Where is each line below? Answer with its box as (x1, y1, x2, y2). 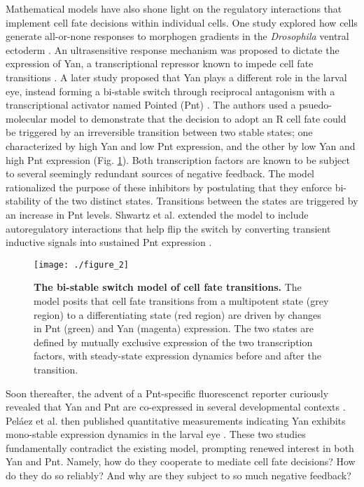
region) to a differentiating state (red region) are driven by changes (34, 307, 321, 322)
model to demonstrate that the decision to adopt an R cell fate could (50, 111, 346, 125)
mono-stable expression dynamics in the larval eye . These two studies (6, 427, 306, 441)
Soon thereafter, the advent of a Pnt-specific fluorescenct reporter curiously (6, 385, 329, 400)
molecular (6, 111, 48, 125)
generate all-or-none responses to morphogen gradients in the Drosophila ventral (6, 29, 349, 43)
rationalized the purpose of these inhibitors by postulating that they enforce (6, 179, 332, 194)
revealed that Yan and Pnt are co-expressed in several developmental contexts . (6, 399, 346, 414)
